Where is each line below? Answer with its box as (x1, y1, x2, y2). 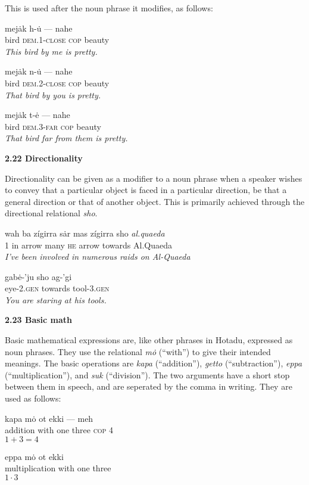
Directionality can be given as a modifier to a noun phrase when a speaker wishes (5, 172, 302, 184)
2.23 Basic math (5, 313, 73, 326)
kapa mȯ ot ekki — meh (5, 412, 93, 424)
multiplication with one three (5, 462, 111, 474)
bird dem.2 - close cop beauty (5, 76, 110, 89)
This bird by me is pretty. (5, 45, 98, 57)
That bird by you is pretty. (5, 88, 101, 101)
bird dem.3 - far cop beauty (5, 120, 101, 132)
